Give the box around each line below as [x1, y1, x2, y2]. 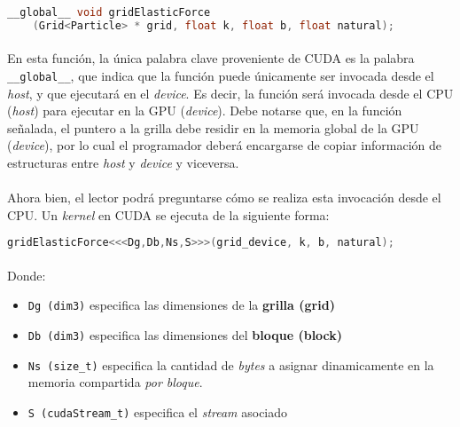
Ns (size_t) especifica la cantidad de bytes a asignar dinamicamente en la [27, 355, 434, 374]
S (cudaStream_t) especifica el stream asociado [27, 402, 288, 421]
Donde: [7, 265, 46, 284]
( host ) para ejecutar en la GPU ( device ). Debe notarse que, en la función [7, 101, 402, 120]
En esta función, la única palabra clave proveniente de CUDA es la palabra [7, 49, 415, 67]
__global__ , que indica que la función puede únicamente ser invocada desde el [7, 66, 434, 84]
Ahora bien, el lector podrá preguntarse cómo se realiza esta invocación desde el [7, 188, 441, 207]
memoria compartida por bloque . [27, 373, 203, 391]
